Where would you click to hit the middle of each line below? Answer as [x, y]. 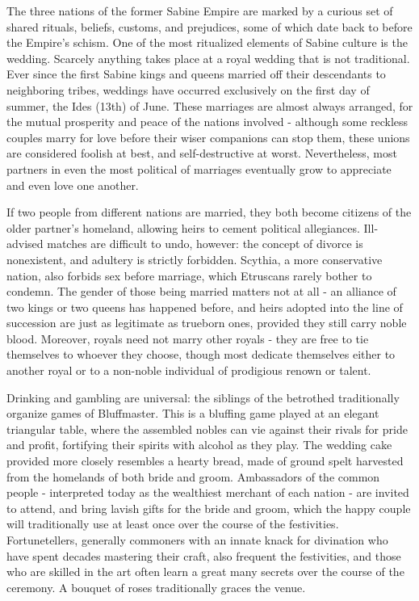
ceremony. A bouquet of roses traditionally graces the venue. [156, 587]
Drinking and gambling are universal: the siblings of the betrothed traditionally [203, 397]
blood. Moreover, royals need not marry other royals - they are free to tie [188, 338]
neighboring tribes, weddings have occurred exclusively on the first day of [188, 89]
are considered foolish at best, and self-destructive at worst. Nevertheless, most [202, 153]
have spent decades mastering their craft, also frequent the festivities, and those [204, 555]
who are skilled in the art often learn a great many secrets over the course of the [205, 572]
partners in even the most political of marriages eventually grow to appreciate [199, 168]
